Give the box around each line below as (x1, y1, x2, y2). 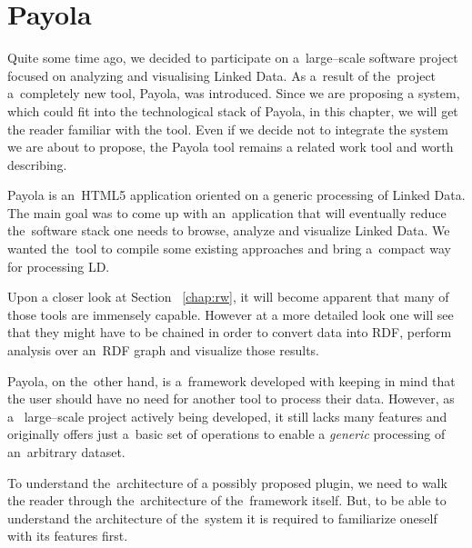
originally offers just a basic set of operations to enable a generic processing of (7, 424, 446, 443)
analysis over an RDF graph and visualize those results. (7, 341, 319, 360)
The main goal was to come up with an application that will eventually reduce (7, 203, 447, 222)
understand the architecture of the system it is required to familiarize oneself (7, 508, 437, 527)
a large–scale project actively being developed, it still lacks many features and (7, 406, 447, 425)
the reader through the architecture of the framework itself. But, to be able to (7, 491, 447, 510)
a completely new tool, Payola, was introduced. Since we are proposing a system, (7, 84, 460, 103)
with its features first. (7, 526, 128, 545)
